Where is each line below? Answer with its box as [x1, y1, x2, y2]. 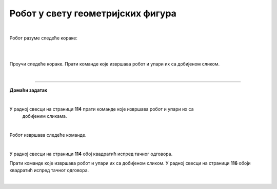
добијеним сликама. [22, 113, 67, 119]
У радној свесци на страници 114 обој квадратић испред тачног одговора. [9, 151, 173, 157]
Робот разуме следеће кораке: [9, 35, 78, 41]
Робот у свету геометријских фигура [9, 8, 177, 19]
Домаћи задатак [9, 87, 47, 93]
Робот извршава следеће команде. [9, 132, 87, 138]
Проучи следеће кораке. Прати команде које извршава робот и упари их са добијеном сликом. [9, 61, 220, 67]
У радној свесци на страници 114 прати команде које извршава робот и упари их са [9, 106, 194, 112]
